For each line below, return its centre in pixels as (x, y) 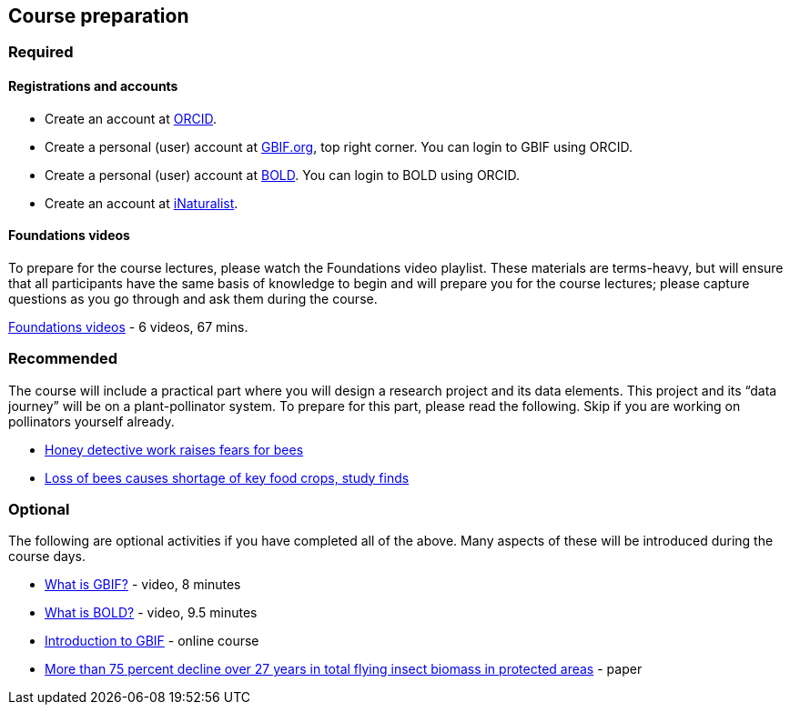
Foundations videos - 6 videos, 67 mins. (128, 326)
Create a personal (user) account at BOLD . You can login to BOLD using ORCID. (283, 175)
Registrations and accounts (93, 86)
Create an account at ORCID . (131, 118)
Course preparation (99, 16)
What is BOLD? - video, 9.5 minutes (151, 613)
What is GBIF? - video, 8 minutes (143, 585)
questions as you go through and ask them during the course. (193, 298)
